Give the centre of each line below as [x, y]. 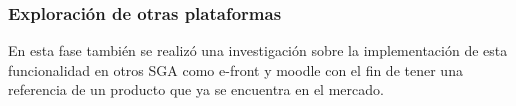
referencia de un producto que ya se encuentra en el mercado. [196, 89]
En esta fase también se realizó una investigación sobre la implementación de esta [258, 50]
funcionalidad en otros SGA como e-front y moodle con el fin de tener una [235, 69]
